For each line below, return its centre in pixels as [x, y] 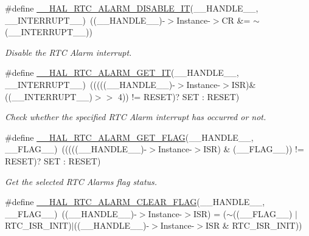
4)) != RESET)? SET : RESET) [179, 96]
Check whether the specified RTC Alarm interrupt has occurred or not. [136, 117]
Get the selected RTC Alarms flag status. [81, 181]
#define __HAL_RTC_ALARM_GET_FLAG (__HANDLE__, [129, 137]
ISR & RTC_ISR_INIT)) [254, 225]
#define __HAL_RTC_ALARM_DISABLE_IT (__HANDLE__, [132, 8]
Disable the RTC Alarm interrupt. [68, 52]
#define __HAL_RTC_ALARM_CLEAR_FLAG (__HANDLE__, [135, 202]
